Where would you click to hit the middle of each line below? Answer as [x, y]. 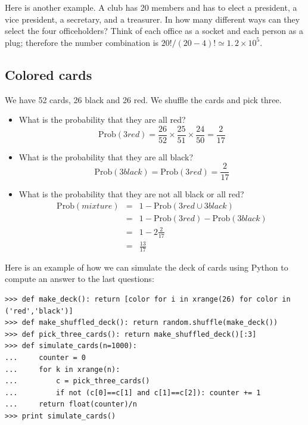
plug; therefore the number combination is [82, 42]
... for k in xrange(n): [63, 369]
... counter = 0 [46, 358]
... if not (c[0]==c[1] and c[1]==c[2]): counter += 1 [133, 393]
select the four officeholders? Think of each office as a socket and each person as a [154, 31]
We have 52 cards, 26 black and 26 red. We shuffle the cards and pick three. [143, 99]
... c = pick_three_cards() [77, 381]
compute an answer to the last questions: [80, 279]
